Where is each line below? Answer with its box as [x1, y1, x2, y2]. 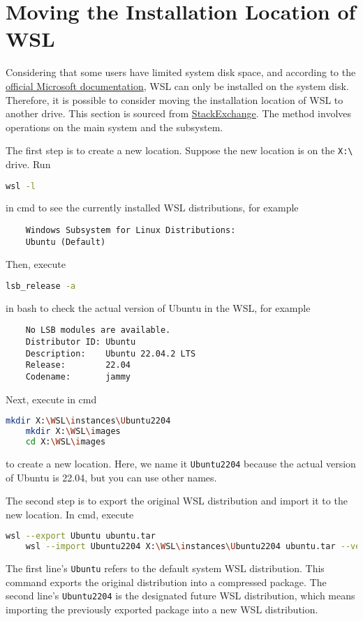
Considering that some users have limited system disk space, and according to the [6, 65, 356, 80]
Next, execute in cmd [6, 391, 97, 406]
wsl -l [6, 181, 36, 191]
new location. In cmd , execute [6, 507, 134, 521]
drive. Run [6, 156, 51, 171]
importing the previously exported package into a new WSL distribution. [6, 601, 318, 616]
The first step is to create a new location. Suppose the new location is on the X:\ [6, 143, 353, 158]
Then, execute [6, 257, 66, 271]
